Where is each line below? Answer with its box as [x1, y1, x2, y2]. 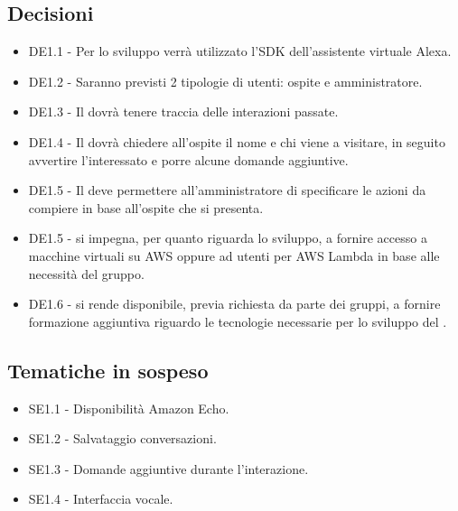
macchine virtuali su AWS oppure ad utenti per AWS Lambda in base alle [28, 246, 440, 265]
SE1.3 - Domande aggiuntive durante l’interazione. [28, 459, 309, 478]
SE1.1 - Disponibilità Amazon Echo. [28, 398, 229, 417]
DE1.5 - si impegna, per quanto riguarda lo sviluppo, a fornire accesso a [28, 228, 427, 247]
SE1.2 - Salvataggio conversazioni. [28, 429, 217, 448]
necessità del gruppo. [28, 264, 145, 283]
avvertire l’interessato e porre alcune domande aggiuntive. [28, 150, 349, 169]
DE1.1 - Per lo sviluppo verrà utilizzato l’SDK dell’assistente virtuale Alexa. [28, 42, 452, 60]
